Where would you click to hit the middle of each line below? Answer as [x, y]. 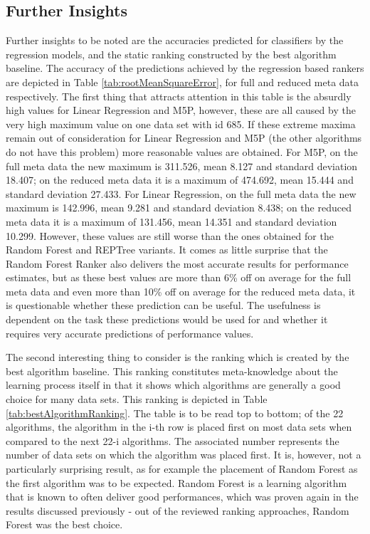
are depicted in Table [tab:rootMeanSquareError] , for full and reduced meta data [183, 82]
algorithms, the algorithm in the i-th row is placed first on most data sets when [179, 427]
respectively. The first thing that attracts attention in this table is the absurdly [179, 96]
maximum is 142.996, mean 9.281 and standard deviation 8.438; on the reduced [179, 208]
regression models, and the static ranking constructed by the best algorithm [171, 54]
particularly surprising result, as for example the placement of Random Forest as [182, 469]
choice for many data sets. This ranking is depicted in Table [137, 399]
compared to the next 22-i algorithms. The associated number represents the [173, 440]
